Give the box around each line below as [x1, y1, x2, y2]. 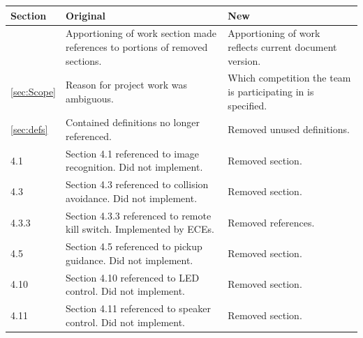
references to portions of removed [66, 39, 208, 54]
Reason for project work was [66, 77, 187, 92]
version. [228, 53, 261, 68]
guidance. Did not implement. [66, 252, 193, 267]
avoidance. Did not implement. [66, 190, 198, 205]
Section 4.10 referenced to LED [66, 270, 200, 284]
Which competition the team [228, 70, 351, 85]
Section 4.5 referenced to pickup [66, 239, 202, 254]
